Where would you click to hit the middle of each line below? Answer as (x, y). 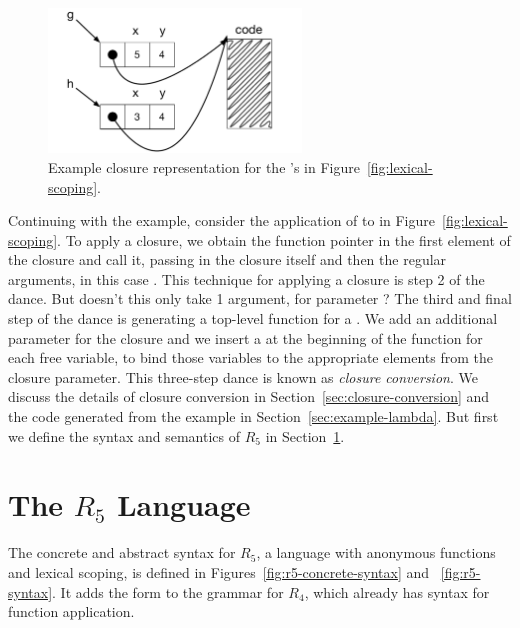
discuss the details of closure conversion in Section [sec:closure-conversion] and (249, 396)
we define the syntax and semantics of (124, 435)
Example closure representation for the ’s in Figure (204, 166)
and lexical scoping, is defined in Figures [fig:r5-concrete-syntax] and (219, 571)
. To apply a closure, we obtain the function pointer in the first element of (284, 239)
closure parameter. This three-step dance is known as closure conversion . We (243, 376)
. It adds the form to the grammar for (168, 591)
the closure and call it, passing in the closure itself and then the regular (227, 259)
